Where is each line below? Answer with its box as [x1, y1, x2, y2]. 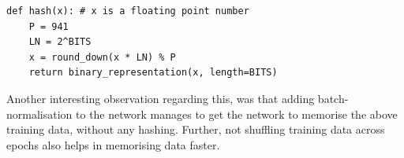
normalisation [6, 105, 73, 122]
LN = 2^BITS [28, 36, 92, 48]
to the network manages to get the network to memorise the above [76, 105, 398, 122]
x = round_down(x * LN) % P [28, 51, 176, 63]
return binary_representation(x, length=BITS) [28, 67, 278, 79]
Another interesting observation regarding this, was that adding [6, 90, 315, 106]
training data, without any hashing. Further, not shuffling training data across [6, 121, 385, 138]
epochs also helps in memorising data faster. [6, 136, 220, 152]
